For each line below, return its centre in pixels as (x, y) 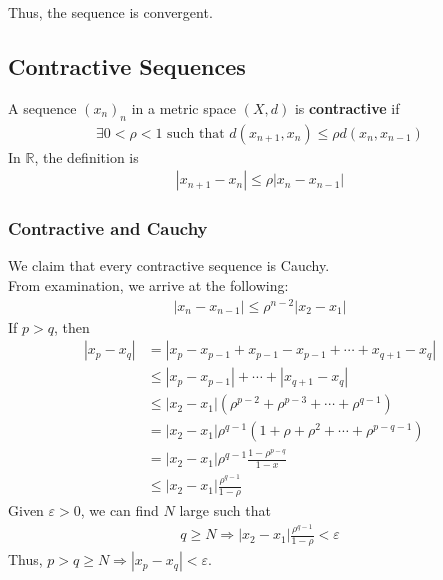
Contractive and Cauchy (108, 228)
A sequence (42, 107)
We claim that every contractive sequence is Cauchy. (169, 265)
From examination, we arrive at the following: (148, 285)
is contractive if (347, 107)
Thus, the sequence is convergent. (110, 12)
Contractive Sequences (127, 65)
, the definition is (86, 156)
